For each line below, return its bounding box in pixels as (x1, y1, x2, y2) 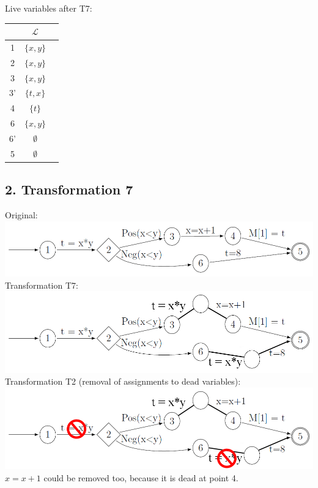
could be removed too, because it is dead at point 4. (43, 471, 239, 484)
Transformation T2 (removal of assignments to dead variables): (5, 375, 241, 388)
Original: (5, 209, 38, 221)
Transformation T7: (5, 278, 78, 291)
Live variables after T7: (5, 2, 92, 14)
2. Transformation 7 (5, 180, 133, 199)
